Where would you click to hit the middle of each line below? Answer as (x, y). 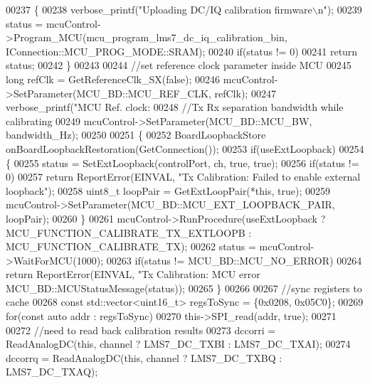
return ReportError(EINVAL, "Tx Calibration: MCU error (133, 274)
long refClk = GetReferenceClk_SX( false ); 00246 (113, 79)
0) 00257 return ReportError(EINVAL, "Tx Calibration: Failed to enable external (183, 177)
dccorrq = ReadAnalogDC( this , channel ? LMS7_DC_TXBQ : (144, 357)
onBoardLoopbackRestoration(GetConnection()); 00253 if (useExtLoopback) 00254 (185, 148)
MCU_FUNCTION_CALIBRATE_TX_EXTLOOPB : (129, 232)
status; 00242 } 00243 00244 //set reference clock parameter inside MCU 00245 (179, 65)
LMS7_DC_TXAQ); (52, 372)
